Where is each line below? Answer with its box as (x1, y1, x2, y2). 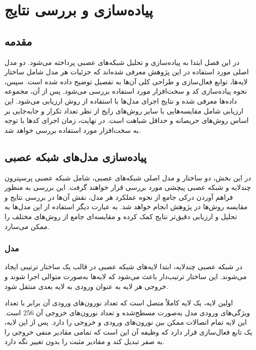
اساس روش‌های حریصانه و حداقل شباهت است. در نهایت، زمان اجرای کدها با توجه (4, 115, 249, 125)
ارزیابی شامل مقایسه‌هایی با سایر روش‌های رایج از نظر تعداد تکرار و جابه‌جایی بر (4, 105, 244, 116)
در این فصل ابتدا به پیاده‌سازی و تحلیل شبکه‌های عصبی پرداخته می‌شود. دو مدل (4, 57, 240, 67)
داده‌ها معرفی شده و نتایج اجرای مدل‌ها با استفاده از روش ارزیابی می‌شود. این (4, 95, 237, 106)
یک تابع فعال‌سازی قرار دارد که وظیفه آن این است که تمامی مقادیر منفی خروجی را (4, 326, 253, 337)
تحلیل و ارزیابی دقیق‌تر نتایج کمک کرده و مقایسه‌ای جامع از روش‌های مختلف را (4, 211, 237, 221)
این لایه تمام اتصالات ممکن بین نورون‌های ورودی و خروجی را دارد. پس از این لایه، (4, 317, 247, 327)
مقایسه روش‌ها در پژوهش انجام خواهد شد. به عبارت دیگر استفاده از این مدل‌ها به (4, 201, 248, 212)
